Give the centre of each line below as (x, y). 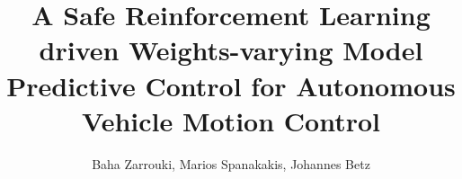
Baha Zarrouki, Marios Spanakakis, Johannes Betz (231, 163)
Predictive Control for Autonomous (231, 85)
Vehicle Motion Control (231, 120)
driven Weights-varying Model (231, 50)
